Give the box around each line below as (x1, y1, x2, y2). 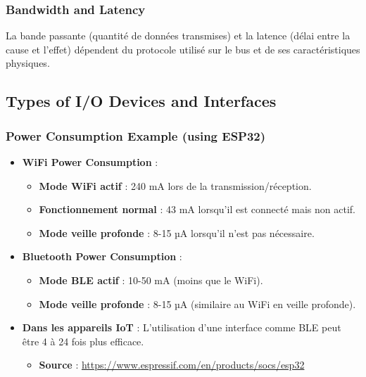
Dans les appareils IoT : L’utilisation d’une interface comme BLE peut (22, 320, 341, 335)
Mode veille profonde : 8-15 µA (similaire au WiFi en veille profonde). (39, 296, 356, 311)
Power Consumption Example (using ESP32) (6, 127, 266, 144)
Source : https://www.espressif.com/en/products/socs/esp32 (39, 357, 305, 372)
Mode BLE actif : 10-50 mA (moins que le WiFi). (39, 272, 263, 287)
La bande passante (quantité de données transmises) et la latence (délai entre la (6, 28, 351, 43)
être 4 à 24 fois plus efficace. (22, 333, 144, 348)
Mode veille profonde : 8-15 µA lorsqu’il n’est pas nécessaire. (39, 225, 315, 240)
